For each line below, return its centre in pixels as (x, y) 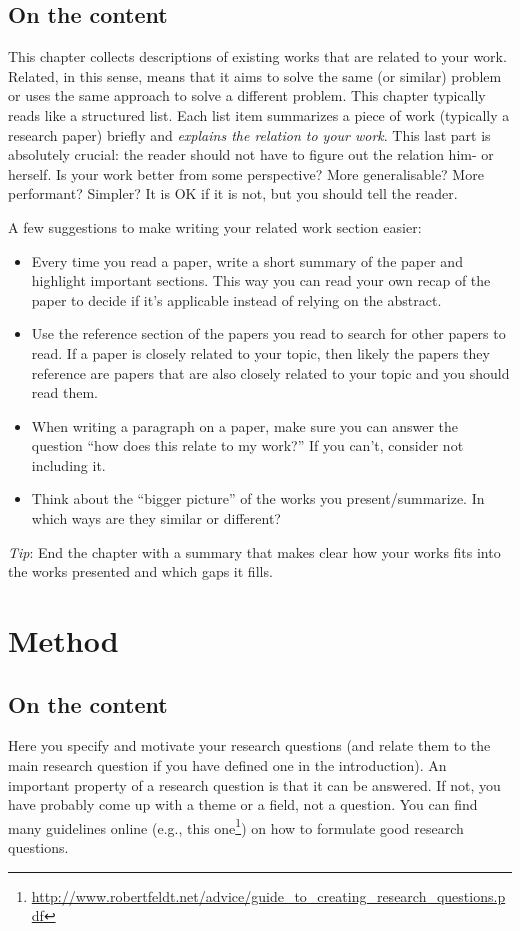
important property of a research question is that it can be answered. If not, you (254, 784)
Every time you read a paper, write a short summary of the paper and (247, 260)
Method (63, 640)
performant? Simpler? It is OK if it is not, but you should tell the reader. (233, 193)
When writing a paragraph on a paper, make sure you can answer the (245, 425)
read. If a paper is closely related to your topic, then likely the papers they (260, 352)
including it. (68, 464)
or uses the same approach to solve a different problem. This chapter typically (247, 95)
